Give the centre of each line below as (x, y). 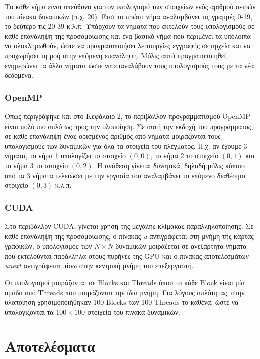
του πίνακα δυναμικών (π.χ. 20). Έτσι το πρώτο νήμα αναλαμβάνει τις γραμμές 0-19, (129, 16)
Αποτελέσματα (50, 346)
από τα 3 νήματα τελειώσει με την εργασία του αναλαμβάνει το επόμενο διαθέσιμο (125, 175)
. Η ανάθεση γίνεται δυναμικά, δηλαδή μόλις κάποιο (169, 165)
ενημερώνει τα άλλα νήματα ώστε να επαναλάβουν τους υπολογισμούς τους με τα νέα (129, 65)
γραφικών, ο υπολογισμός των (48, 246)
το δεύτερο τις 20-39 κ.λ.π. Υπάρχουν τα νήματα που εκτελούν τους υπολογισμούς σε (129, 26)
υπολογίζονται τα (29, 312)
